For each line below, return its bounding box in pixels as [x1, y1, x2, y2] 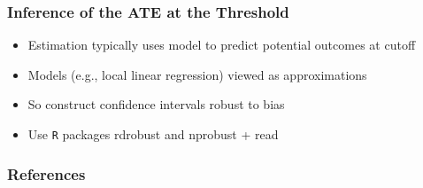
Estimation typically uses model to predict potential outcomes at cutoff [27, 35, 416, 54]
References [7, 162, 86, 184]
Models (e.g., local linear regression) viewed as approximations [27, 65, 367, 83]
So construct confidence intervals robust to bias [27, 95, 285, 114]
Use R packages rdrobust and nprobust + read [27, 125, 279, 143]
